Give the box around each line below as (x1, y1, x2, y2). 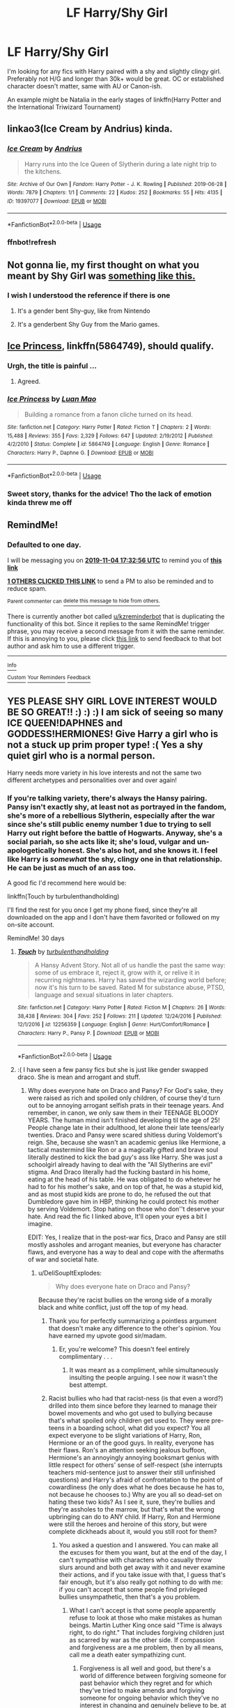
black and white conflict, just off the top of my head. (38, 1303, 188, 1312)
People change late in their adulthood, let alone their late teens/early (27, 1124, 224, 1132)
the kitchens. (24, 167, 62, 176)
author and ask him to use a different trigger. (7, 642, 135, 651)
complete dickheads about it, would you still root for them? (48, 1528, 217, 1536)
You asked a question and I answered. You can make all (58, 1541, 219, 1549)
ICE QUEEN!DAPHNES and (7, 717, 123, 729)
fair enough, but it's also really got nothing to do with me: (58, 1578, 224, 1586)
